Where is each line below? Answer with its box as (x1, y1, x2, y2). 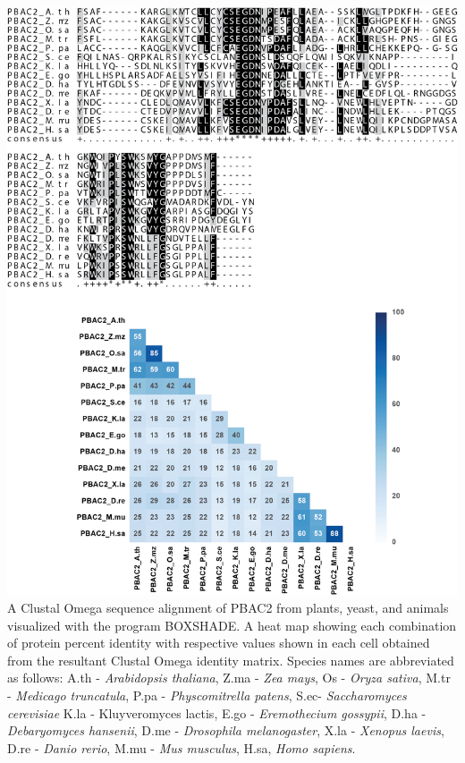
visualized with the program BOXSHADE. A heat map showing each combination (7, 615, 457, 634)
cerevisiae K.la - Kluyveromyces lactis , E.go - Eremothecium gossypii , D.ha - (7, 703, 427, 722)
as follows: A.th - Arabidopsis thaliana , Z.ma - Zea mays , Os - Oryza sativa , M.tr (7, 668, 451, 687)
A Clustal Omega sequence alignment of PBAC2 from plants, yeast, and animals (7, 598, 449, 617)
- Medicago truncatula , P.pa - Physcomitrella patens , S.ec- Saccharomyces (7, 686, 407, 704)
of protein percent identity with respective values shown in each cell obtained (7, 633, 430, 652)
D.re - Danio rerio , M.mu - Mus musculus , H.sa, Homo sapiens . (7, 738, 356, 757)
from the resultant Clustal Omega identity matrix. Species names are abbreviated (7, 650, 454, 669)
